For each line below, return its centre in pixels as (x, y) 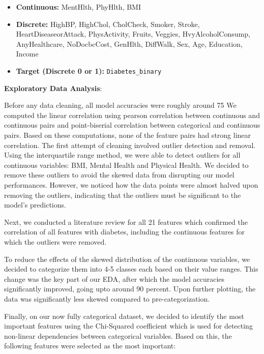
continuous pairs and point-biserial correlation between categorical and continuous (132, 125)
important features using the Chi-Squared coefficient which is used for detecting (128, 326)
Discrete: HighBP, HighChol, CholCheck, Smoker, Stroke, (108, 24)
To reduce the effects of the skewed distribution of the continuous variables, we (127, 259)
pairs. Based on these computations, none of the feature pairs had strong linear (128, 135)
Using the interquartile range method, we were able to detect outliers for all (122, 155)
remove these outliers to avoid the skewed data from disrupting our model (119, 175)
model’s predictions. (35, 205)
